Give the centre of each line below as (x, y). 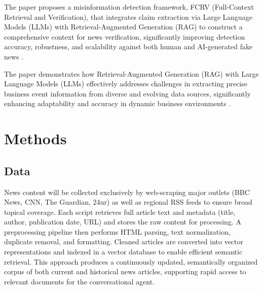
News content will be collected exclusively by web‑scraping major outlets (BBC (127, 192)
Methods (35, 138)
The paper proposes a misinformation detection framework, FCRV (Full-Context (129, 7)
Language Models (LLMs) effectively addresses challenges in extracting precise (126, 84)
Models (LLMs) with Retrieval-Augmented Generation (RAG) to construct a (123, 27)
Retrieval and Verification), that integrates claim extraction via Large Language (128, 17)
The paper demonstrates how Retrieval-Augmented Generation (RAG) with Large (131, 73)
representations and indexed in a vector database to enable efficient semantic (123, 252)
